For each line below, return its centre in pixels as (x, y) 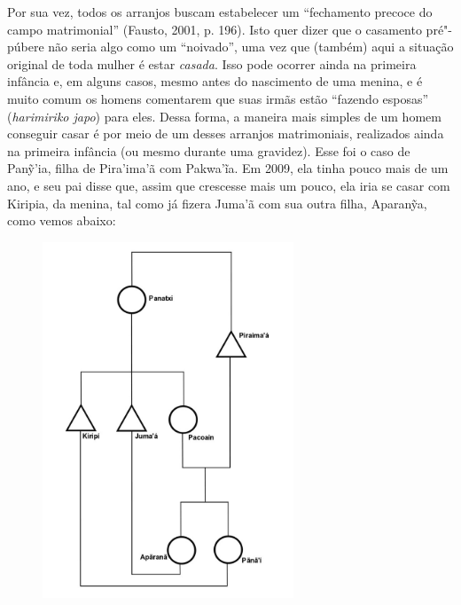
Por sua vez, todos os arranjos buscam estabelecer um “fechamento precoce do (220, 12)
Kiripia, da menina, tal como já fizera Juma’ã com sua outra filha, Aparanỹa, (217, 203)
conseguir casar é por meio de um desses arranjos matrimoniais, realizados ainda (226, 134)
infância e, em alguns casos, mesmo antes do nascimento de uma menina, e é (215, 81)
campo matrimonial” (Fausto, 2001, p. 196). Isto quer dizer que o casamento (215, 29)
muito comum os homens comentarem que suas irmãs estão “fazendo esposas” (218, 98)
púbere (26, 47)
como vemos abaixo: (62, 220)
